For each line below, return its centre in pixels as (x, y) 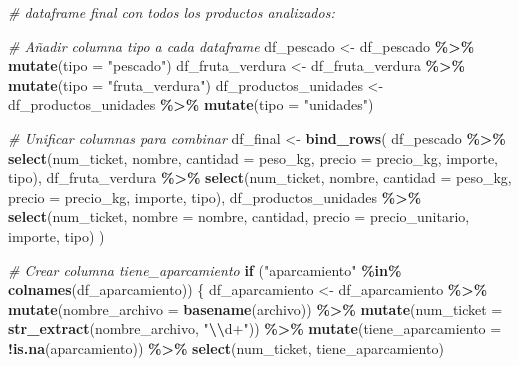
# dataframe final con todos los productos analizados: (171, 12)
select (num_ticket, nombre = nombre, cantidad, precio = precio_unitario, (239, 216)
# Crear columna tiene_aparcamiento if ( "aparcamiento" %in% (205, 269)
